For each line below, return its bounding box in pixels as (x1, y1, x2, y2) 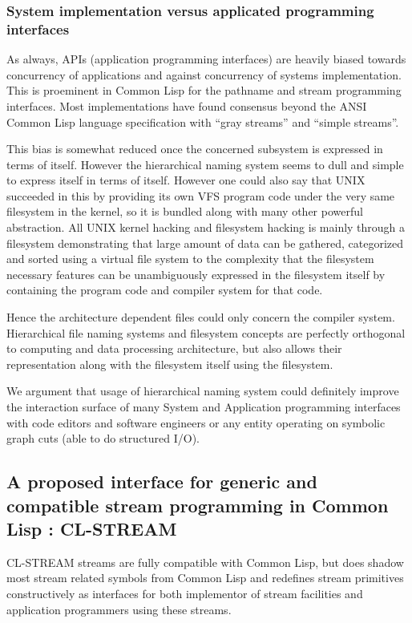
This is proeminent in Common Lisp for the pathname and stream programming (6, 82, 402, 99)
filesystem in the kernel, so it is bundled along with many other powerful (6, 203, 363, 220)
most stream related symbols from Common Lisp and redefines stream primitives (6, 569, 404, 586)
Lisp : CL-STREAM (6, 516, 177, 540)
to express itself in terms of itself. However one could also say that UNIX (6, 172, 366, 188)
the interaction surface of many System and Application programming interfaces (6, 398, 401, 415)
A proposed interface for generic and (6, 469, 317, 494)
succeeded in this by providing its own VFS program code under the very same (6, 187, 395, 204)
